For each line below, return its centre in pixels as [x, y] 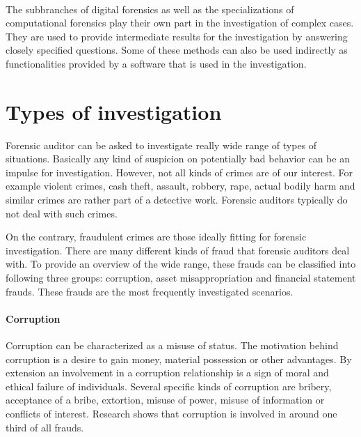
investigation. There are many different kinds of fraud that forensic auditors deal [178, 250]
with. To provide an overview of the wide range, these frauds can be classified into [181, 264]
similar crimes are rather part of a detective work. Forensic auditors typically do [177, 200]
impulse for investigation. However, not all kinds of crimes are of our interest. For [179, 172]
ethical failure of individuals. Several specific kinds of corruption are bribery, [169, 386]
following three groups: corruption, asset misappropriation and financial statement [181, 278]
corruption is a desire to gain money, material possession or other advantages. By [179, 359]
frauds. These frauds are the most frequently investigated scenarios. [150, 291]
